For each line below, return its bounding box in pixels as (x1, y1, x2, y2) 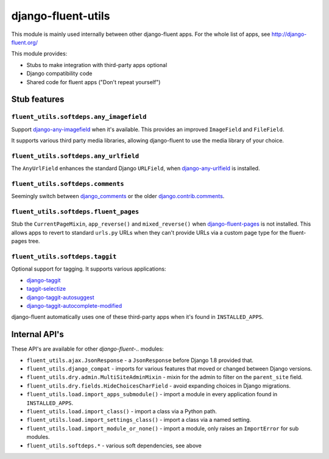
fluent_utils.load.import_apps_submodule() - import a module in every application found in (26, 391, 278, 398)
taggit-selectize (26, 285, 66, 293)
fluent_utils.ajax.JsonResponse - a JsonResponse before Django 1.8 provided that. (26, 357, 254, 364)
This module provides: (11, 50, 68, 57)
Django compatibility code (26, 70, 93, 77)
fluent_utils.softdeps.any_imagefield (11, 113, 147, 121)
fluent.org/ (11, 38, 38, 46)
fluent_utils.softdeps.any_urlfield (11, 152, 140, 160)
